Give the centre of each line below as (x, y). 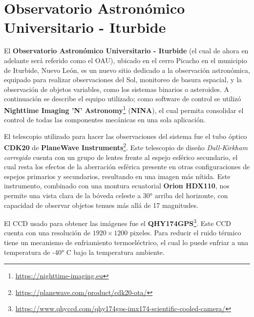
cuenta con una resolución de (47, 233)
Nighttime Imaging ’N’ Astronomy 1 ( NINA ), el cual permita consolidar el (124, 109)
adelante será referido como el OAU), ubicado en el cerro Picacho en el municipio (126, 60)
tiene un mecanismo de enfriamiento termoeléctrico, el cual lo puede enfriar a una (126, 242)
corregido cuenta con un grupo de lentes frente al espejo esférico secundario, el (121, 157)
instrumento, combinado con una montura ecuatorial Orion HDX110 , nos (117, 186)
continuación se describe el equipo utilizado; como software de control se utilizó (123, 99)
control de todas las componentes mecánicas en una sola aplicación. (105, 120)
